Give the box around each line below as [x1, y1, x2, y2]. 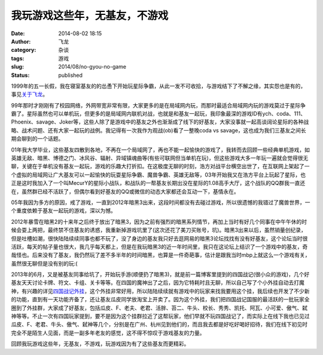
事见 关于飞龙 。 [11, 91, 48, 98]
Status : [11, 72, 30, 79]
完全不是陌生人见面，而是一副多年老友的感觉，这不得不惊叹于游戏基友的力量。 [11, 329, 205, 337]
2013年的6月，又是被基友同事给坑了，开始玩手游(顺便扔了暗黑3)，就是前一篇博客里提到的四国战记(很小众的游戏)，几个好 [11, 271, 310, 278]
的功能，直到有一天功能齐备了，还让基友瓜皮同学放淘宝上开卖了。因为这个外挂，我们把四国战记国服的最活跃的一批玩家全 [11, 296, 310, 303]
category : [11, 47, 36, 54]
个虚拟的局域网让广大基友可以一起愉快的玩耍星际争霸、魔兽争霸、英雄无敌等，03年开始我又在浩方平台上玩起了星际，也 [11, 171, 306, 178]
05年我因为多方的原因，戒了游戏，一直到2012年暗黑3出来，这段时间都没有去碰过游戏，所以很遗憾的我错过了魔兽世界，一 [11, 199, 310, 206]
